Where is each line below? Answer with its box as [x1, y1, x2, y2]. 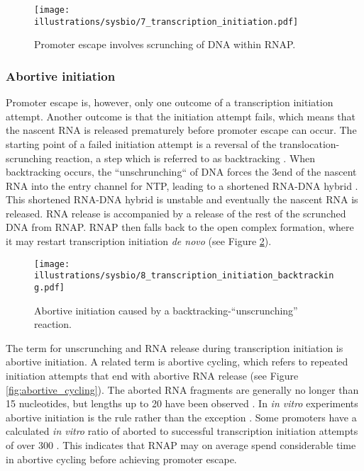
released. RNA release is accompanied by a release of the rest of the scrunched [6, 205, 346, 220]
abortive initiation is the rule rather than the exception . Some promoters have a [6, 409, 357, 424]
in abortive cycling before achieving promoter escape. [6, 451, 237, 466]
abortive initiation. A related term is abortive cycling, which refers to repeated [6, 354, 348, 369]
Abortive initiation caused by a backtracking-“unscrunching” [34, 302, 298, 317]
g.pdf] [34, 282, 65, 293]
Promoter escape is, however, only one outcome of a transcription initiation [6, 95, 333, 110]
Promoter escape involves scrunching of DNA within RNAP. [34, 37, 296, 52]
